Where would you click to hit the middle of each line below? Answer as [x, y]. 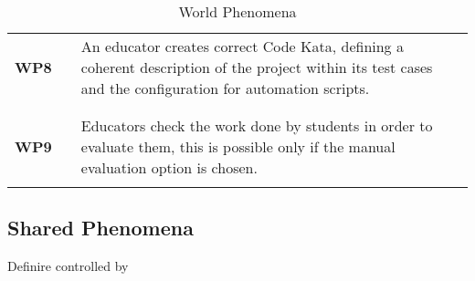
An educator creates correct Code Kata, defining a [242, 46]
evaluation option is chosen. [169, 167]
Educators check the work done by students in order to [257, 125]
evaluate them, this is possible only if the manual [238, 146]
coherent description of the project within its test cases [257, 67]
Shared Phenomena [100, 228]
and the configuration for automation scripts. [225, 88]
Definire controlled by [68, 266]
